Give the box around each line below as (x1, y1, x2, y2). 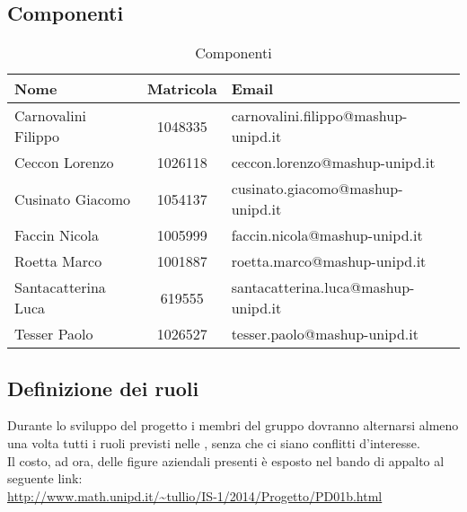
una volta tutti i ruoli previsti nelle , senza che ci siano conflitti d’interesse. (7, 434, 420, 452)
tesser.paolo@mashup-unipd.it (231, 323, 419, 345)
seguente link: (7, 469, 83, 488)
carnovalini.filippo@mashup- (231, 105, 408, 127)
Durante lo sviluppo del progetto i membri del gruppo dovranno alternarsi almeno (7, 416, 459, 435)
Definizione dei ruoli (7, 374, 199, 402)
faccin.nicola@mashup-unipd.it (231, 225, 423, 246)
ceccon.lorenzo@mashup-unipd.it (231, 152, 436, 173)
